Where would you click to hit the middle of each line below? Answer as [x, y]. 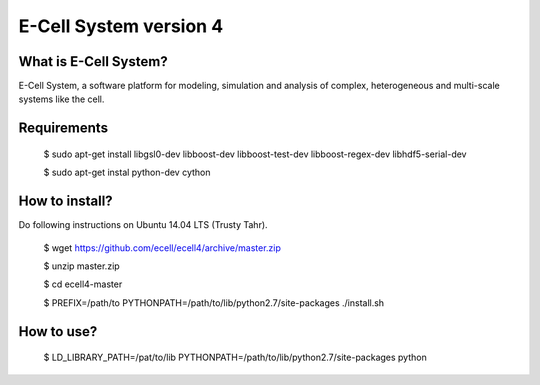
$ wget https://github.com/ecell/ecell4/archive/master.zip [162, 247]
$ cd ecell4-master [83, 284]
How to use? [58, 331]
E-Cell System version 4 [121, 26]
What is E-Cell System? [93, 61]
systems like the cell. [61, 99]
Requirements [63, 128]
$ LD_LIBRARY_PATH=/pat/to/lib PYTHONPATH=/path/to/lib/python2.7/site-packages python [235, 357]
